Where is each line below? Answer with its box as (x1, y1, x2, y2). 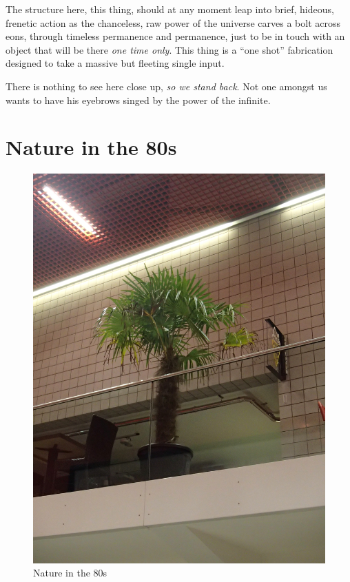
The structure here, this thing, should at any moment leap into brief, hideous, (6, 2, 334, 16)
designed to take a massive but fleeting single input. (6, 56, 225, 70)
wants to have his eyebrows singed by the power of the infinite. (6, 92, 271, 107)
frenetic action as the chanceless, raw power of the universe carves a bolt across (6, 15, 341, 30)
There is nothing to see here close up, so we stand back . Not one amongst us (6, 79, 327, 93)
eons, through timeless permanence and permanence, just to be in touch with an (6, 29, 345, 43)
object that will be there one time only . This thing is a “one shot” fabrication (6, 42, 333, 56)
